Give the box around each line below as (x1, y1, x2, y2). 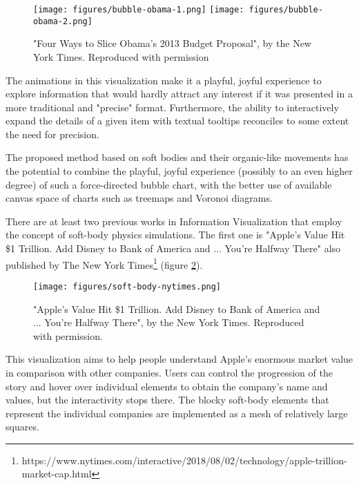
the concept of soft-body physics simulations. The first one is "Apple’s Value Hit (6, 227, 345, 242)
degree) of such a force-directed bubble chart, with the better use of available (6, 177, 332, 191)
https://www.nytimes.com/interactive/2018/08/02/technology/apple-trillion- (21, 453, 347, 467)
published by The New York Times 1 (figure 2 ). (6, 255, 203, 272)
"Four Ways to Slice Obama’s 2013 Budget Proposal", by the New (33, 36, 311, 50)
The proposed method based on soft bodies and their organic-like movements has (6, 150, 349, 164)
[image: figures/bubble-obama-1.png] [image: (33, 5, 244, 15)
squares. (6, 419, 39, 434)
